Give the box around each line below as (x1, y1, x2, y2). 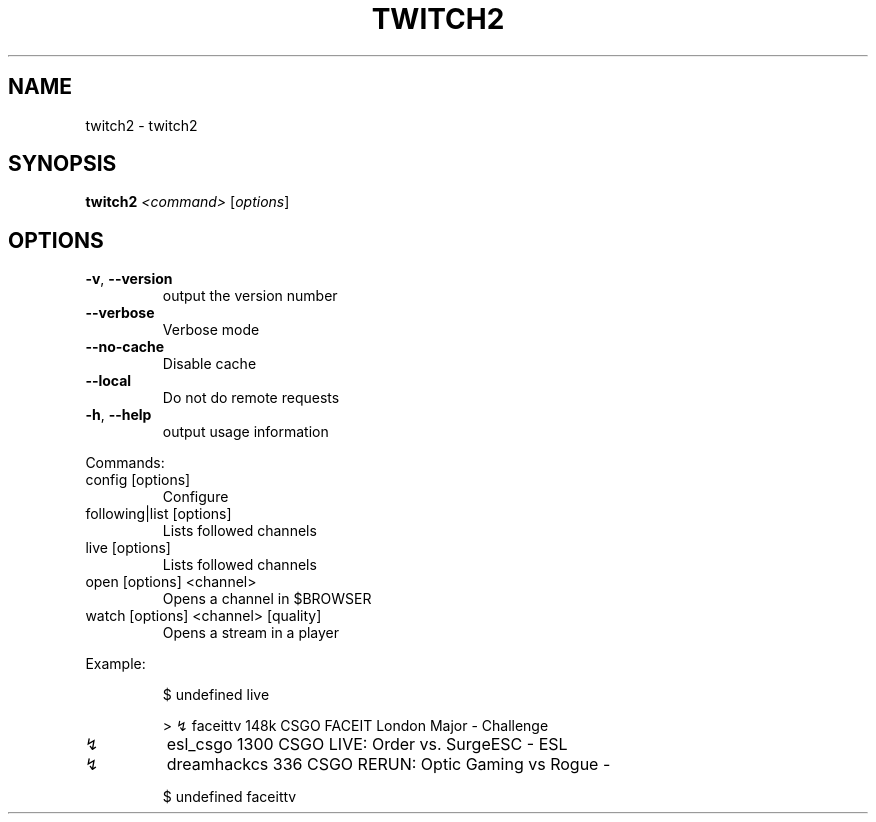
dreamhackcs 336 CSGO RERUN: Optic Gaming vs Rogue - (166, 754, 611, 775)
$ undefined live (162, 686, 270, 704)
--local (85, 372, 132, 390)
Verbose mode (162, 321, 260, 339)
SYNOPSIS (8, 151, 117, 177)
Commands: (85, 454, 165, 472)
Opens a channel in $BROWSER (162, 590, 372, 608)
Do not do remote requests (162, 389, 340, 407)
